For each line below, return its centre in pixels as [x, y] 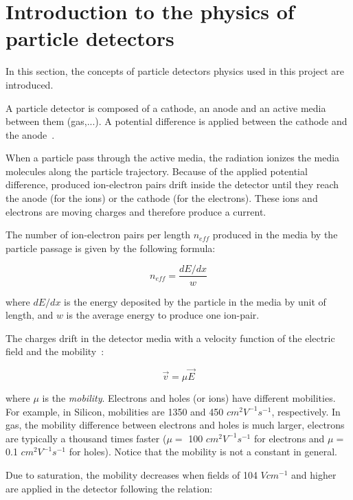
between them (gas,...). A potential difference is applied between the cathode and [176, 121]
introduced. [30, 84]
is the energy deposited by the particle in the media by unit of [195, 301]
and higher [314, 475]
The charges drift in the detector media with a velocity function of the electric [170, 338]
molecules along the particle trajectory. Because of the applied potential [157, 171]
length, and [30, 315]
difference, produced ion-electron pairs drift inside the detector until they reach [172, 184]
